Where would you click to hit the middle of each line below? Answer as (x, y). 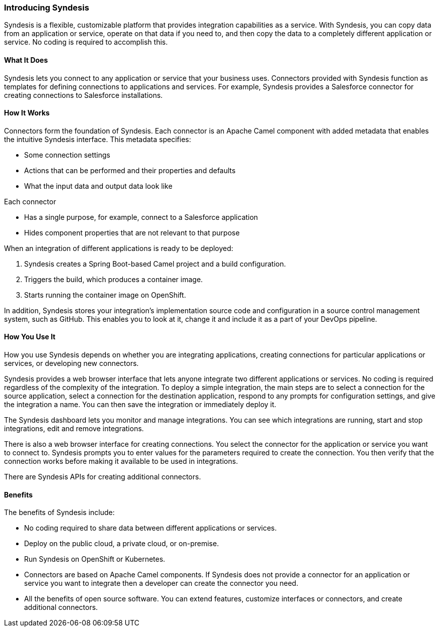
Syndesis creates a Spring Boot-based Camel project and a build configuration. (155, 264)
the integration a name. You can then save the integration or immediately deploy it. (140, 405)
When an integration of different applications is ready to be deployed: (119, 248)
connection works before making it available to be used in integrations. (121, 461)
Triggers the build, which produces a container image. (114, 279)
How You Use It (30, 337)
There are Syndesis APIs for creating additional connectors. (103, 477)
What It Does (26, 60)
